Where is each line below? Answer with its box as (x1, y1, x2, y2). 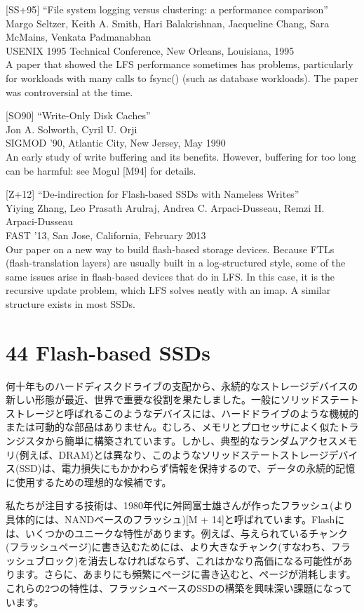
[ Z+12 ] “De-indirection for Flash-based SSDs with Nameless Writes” (6, 187, 299, 201)
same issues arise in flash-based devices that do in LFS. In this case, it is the (6, 269, 335, 283)
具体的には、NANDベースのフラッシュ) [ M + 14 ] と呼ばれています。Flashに (6, 511, 345, 526)
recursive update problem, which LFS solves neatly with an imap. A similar (6, 283, 331, 297)
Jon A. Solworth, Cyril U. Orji (6, 121, 137, 136)
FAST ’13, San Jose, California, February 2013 (6, 227, 206, 242)
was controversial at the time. (6, 84, 133, 99)
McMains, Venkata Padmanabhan (6, 29, 151, 44)
